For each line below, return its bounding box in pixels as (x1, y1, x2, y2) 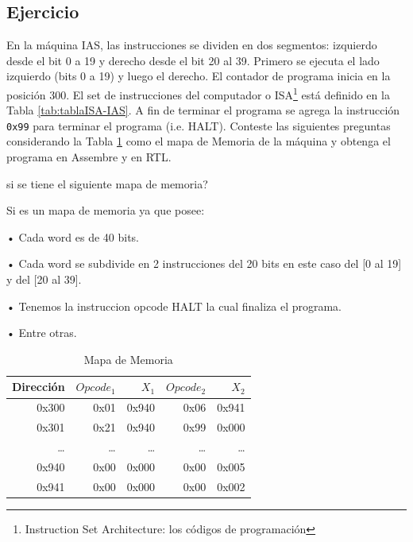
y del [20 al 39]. (6, 271, 82, 288)
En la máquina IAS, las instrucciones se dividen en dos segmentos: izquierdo (6, 37, 377, 53)
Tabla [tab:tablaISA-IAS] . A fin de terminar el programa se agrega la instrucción (6, 102, 400, 118)
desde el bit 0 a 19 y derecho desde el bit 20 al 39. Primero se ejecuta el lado (6, 52, 380, 68)
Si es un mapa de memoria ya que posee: (6, 202, 205, 219)
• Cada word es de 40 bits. (6, 228, 140, 245)
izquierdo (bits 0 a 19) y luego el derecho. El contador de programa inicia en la (6, 68, 391, 84)
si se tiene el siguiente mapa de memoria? (6, 175, 208, 192)
